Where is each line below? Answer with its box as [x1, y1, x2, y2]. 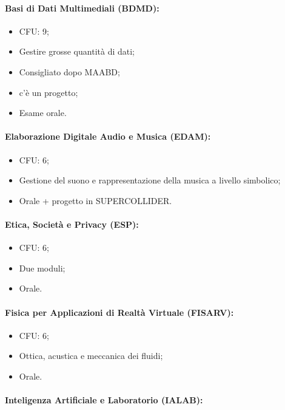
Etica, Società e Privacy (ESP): [5, 217, 139, 230]
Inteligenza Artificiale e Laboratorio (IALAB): [5, 394, 203, 406]
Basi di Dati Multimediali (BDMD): [5, 1, 159, 14]
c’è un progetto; [19, 86, 78, 98]
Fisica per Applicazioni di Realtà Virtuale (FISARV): [5, 306, 234, 318]
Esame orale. [19, 106, 67, 119]
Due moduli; [19, 261, 65, 274]
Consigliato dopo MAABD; [19, 65, 120, 78]
